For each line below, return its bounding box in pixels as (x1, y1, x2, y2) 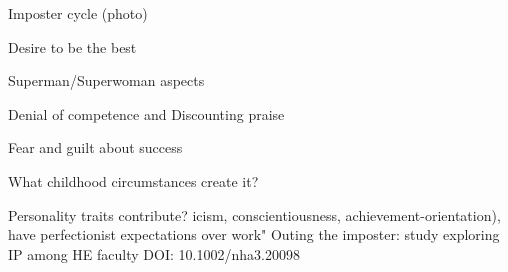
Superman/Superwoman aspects (8, 70, 205, 91)
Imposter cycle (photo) (8, 3, 148, 23)
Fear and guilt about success (8, 137, 183, 158)
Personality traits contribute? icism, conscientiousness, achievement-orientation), (8, 204, 501, 225)
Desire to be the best (8, 36, 137, 57)
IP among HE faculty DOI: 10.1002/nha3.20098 (8, 243, 300, 264)
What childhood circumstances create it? (8, 170, 259, 191)
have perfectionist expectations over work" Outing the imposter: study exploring (8, 224, 500, 245)
